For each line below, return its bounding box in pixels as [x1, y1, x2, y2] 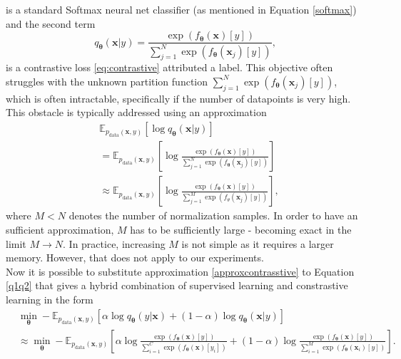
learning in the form [6, 292, 93, 307]
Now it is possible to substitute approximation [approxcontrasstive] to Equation [6, 264, 355, 279]
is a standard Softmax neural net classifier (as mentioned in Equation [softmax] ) [6, 2, 357, 16]
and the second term [6, 16, 96, 31]
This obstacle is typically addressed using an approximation [6, 105, 267, 120]
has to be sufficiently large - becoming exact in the [130, 222, 352, 237]
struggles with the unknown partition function [6, 73, 208, 88]
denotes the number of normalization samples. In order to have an [68, 208, 358, 223]
